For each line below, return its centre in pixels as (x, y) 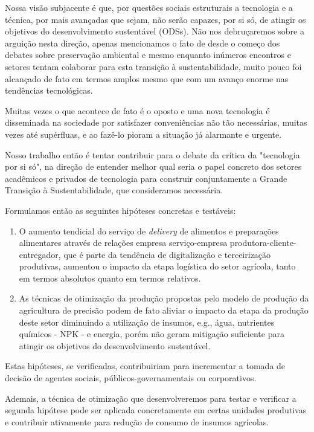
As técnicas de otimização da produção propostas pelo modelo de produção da (164, 298)
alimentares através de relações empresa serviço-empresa (123, 243)
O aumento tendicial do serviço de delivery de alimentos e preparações (149, 231)
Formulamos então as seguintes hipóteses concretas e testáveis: (120, 210)
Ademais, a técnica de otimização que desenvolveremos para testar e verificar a (151, 398)
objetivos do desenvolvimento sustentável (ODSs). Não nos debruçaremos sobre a (155, 31)
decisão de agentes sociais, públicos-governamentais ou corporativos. (131, 378)
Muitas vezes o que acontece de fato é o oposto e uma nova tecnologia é (137, 110)
